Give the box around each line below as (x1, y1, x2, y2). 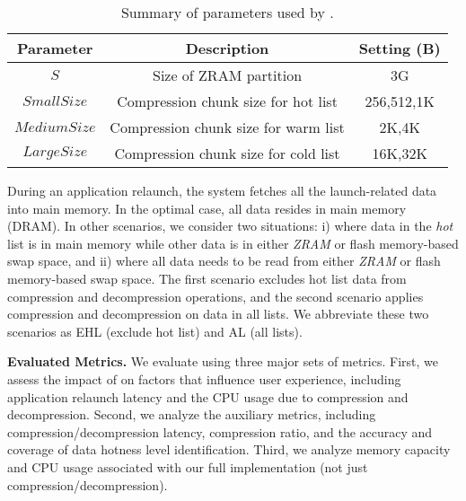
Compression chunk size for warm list (110, 117, 345, 137)
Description (185, 38, 269, 58)
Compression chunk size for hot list (117, 91, 338, 111)
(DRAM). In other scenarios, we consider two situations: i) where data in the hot (7, 216, 453, 235)
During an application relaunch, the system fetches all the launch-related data (7, 181, 437, 199)
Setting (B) (358, 38, 441, 58)
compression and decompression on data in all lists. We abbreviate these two (7, 304, 429, 323)
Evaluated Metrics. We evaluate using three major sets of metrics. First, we (7, 352, 438, 371)
